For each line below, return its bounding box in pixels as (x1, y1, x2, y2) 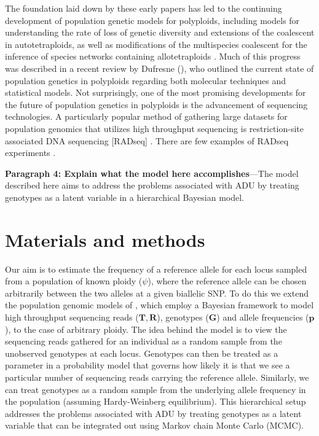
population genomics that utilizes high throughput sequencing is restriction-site (5, 122, 304, 134)
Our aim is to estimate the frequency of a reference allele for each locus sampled (5, 262, 307, 275)
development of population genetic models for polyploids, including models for (5, 14, 300, 26)
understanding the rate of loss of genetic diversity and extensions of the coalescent (5, 26, 315, 39)
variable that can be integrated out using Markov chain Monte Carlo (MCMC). (5, 419, 304, 432)
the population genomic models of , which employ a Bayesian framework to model (5, 298, 314, 311)
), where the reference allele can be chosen (148, 274, 307, 287)
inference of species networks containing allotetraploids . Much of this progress (5, 50, 301, 63)
